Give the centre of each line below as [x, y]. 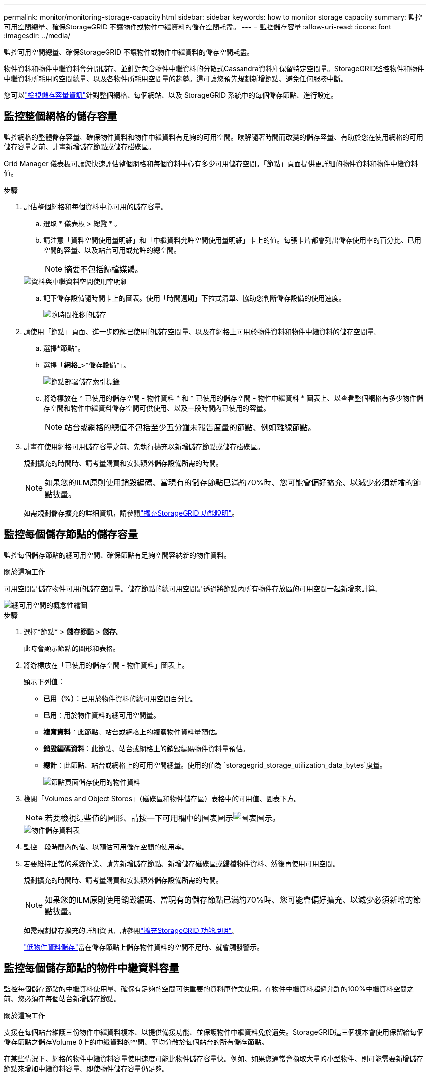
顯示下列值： [44, 681]
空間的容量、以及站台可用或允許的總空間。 [112, 250]
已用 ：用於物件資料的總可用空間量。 [102, 715]
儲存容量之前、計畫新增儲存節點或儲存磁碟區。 [80, 146]
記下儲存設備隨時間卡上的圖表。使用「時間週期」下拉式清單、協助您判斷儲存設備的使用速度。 [194, 298]
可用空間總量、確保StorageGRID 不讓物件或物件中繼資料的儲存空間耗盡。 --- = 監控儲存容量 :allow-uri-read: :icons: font [198, 27]
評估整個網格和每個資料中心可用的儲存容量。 [96, 206]
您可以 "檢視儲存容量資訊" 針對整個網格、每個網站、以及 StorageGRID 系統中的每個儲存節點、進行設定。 [171, 95]
